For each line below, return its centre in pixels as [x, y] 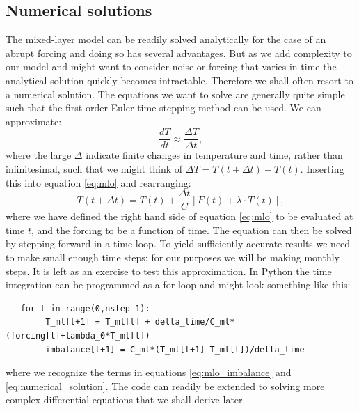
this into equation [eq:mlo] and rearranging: [98, 182]
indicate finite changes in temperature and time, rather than [214, 155]
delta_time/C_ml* [195, 322]
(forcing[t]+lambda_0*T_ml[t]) [78, 336]
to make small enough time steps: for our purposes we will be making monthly [173, 257]
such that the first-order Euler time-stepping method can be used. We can [163, 108]
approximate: [34, 121]
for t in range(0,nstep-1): [85, 308]
